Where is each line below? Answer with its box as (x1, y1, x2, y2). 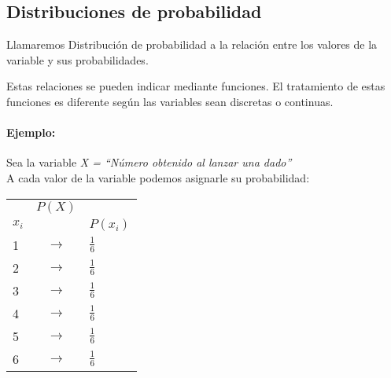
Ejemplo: (6, 124, 56, 141)
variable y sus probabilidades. (6, 51, 149, 68)
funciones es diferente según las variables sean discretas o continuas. (6, 93, 334, 109)
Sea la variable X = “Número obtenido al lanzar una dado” (6, 154, 292, 171)
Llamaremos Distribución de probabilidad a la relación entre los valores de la (6, 36, 378, 53)
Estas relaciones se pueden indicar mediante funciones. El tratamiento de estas (6, 78, 385, 94)
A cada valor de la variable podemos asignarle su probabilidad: (6, 169, 310, 185)
